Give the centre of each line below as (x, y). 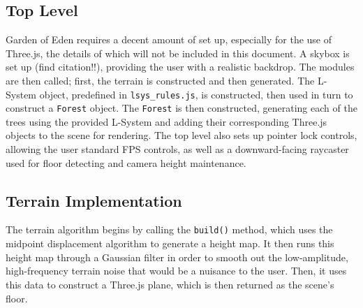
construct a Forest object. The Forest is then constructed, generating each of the (181, 108)
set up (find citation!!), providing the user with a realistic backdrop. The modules (180, 67)
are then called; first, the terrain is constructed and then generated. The (160, 80)
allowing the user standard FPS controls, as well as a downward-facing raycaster (177, 149)
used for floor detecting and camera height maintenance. (126, 162)
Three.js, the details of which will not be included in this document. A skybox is (178, 53)
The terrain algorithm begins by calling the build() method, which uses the (169, 229)
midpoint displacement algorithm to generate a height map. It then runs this (170, 243)
